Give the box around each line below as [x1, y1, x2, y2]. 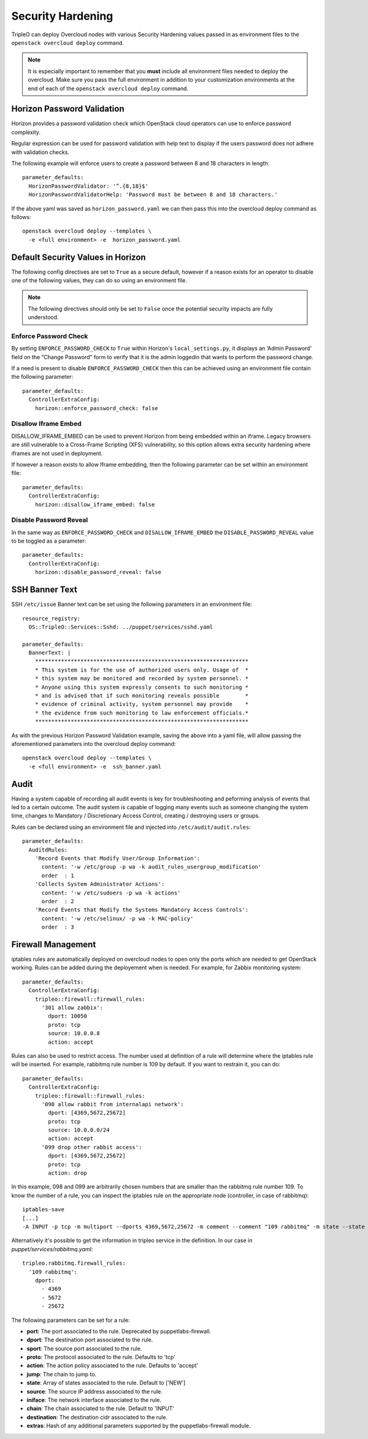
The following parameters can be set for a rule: [11, 1316, 130, 1324]
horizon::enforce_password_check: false [34, 405, 159, 411]
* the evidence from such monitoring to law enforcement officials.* [34, 709, 249, 716]
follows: [11, 213, 31, 220]
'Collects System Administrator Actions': [34, 881, 165, 888]
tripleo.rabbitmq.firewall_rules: [22, 1260, 126, 1267]
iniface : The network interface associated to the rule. [26, 1397, 162, 1404]
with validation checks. [11, 148, 70, 156]
